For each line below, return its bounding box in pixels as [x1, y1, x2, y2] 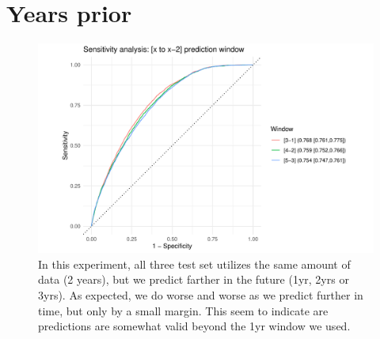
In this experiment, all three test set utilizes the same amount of [38, 255, 351, 272]
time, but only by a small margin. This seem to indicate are [38, 302, 329, 318]
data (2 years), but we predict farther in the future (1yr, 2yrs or [38, 271, 349, 288]
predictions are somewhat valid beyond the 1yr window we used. [38, 318, 351, 334]
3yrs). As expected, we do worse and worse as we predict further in [38, 286, 363, 303]
